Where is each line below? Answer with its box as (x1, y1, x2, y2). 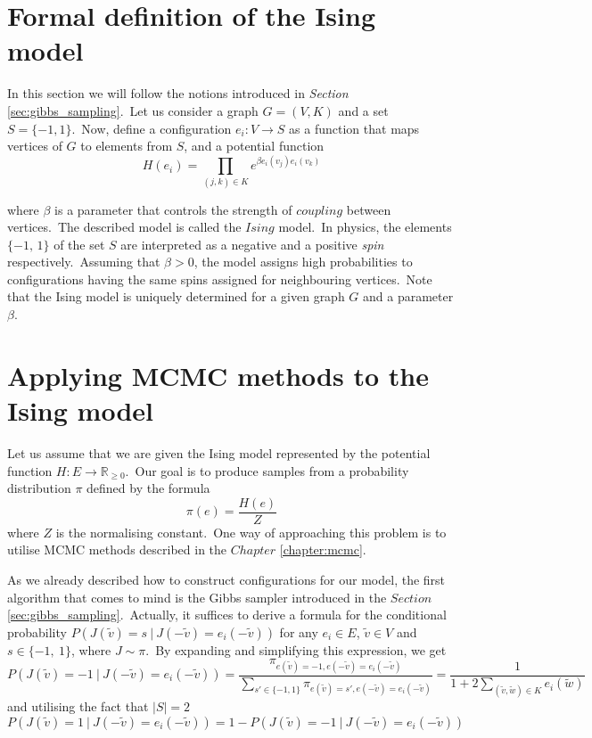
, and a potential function (184, 136, 325, 155)
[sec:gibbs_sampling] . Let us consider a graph (7, 101, 259, 119)
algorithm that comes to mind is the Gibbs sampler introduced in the (7, 587, 387, 606)
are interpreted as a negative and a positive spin (120, 234, 384, 253)
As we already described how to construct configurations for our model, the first (7, 570, 446, 589)
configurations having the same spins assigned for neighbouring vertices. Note (7, 269, 432, 288)
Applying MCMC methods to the (7, 357, 429, 393)
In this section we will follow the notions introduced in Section (7, 84, 349, 102)
